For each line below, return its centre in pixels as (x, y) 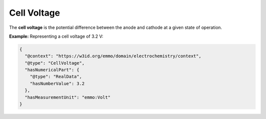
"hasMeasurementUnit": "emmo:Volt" (68, 97)
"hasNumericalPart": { (52, 70)
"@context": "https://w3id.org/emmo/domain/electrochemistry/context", (113, 56)
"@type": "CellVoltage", (55, 63)
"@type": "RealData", (56, 77)
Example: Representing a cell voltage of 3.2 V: (56, 36)
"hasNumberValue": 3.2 (57, 83)
